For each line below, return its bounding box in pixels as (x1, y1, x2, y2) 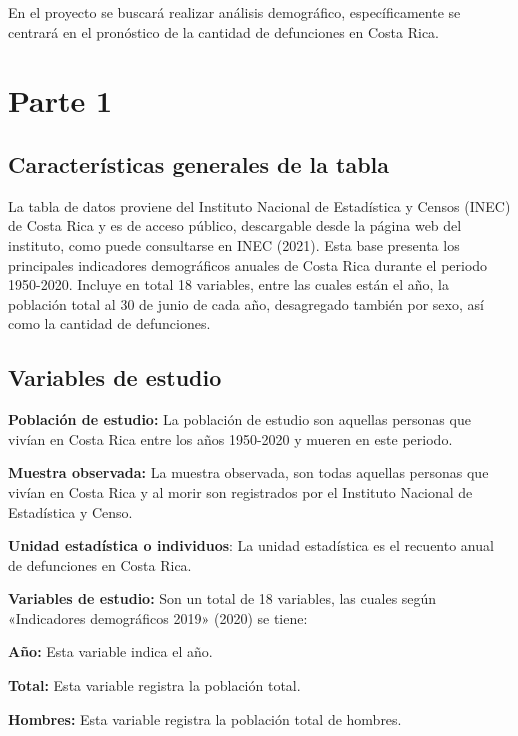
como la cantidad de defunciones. (8, 313, 211, 334)
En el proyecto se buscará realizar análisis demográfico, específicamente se (8, 2, 461, 22)
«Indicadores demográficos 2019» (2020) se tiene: (8, 607, 308, 628)
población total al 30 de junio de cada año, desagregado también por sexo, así (8, 293, 484, 314)
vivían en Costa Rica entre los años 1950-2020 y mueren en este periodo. (8, 428, 453, 449)
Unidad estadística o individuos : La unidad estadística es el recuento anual (8, 535, 494, 556)
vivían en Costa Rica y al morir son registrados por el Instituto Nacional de (8, 481, 473, 502)
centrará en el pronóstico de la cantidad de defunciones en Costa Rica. (8, 21, 440, 42)
